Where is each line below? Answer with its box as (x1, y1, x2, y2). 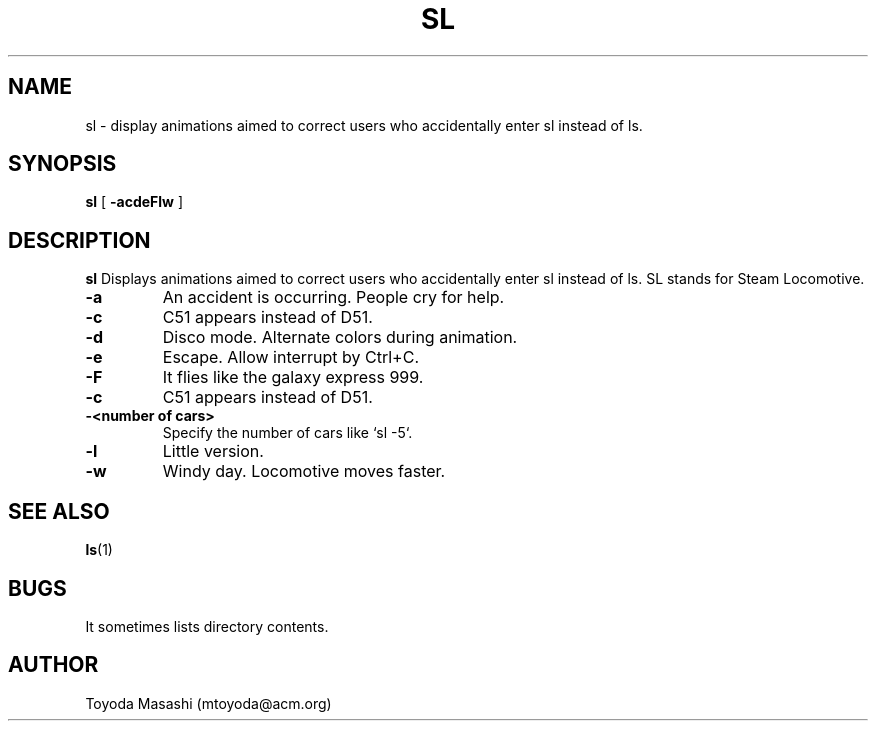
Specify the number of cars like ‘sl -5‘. (162, 424, 413, 442)
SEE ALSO (8, 498, 110, 524)
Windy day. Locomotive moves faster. (162, 461, 446, 482)
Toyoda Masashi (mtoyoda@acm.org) (85, 694, 332, 712)
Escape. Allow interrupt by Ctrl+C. (162, 347, 419, 368)
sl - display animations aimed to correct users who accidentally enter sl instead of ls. (85, 116, 643, 134)
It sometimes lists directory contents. (85, 617, 329, 635)
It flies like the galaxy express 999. (162, 367, 424, 388)
